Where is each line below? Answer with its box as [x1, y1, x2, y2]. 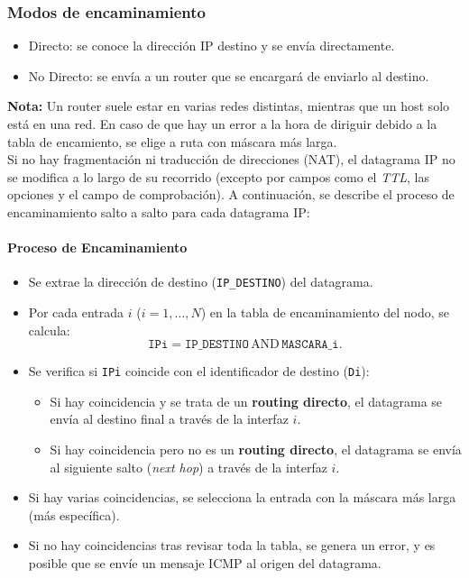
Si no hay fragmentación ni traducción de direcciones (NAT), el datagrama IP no [7, 150, 455, 169]
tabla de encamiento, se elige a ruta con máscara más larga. [7, 132, 337, 151]
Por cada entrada [28, 303, 124, 322]
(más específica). [28, 505, 120, 524]
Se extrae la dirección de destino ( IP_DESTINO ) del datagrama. [28, 272, 373, 291]
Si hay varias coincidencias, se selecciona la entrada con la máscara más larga [28, 488, 456, 507]
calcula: [28, 320, 70, 339]
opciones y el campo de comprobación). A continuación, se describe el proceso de [7, 185, 455, 204]
